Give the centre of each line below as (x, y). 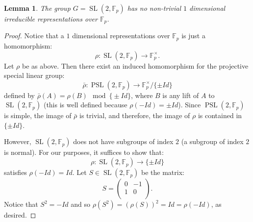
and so (80, 204)
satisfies (15, 172)
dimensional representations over (121, 36)
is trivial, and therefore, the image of (135, 115)
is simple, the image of (38, 115)
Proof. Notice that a (34, 36)
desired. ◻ (20, 215)
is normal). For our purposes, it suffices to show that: (84, 152)
